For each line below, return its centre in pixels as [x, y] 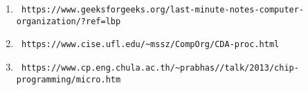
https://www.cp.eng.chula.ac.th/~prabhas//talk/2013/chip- [160, 67]
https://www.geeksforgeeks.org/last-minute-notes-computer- [163, 10]
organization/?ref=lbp [69, 21]
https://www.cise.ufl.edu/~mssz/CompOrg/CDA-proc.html [150, 45]
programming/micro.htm [69, 79]
